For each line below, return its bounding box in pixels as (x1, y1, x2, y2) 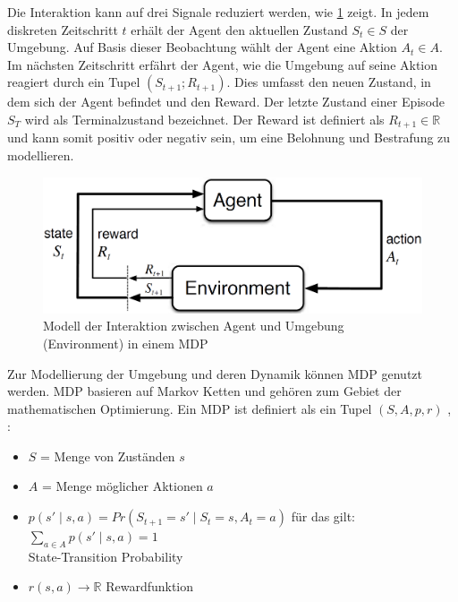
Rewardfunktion (106, 577, 194, 596)
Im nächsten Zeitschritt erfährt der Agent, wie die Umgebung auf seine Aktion (7, 55, 438, 73)
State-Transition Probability (28, 546, 183, 565)
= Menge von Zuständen (40, 446, 175, 465)
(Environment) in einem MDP (43, 333, 208, 352)
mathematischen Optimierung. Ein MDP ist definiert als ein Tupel (7, 399, 372, 417)
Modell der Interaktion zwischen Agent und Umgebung (43, 316, 344, 335)
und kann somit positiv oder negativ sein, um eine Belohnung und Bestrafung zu (7, 128, 451, 147)
